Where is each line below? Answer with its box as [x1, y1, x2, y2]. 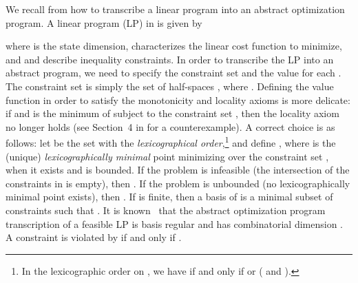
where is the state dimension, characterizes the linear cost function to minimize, [6, 39, 342, 53]
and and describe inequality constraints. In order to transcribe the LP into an [6, 52, 334, 66]
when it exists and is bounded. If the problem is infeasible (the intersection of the [6, 163, 350, 177]
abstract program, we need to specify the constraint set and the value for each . [6, 65, 341, 80]
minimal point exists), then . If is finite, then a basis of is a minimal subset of [6, 189, 333, 204]
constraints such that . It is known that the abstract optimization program [6, 202, 326, 217]
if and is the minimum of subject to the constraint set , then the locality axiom [6, 106, 339, 120]
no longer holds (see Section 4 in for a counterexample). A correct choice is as [6, 119, 335, 134]
